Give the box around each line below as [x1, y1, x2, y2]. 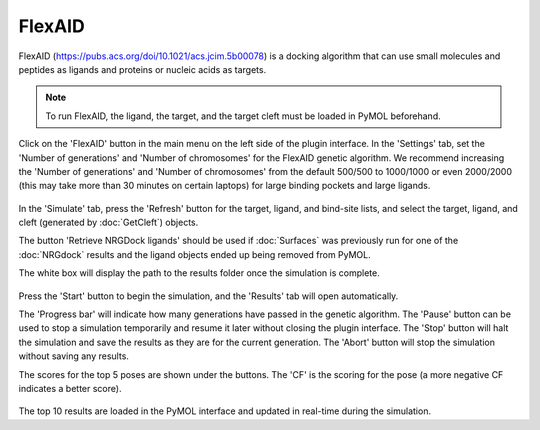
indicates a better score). [18, 382, 122, 394]
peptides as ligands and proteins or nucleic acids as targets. [18, 63, 267, 75]
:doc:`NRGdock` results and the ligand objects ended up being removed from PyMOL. [18, 248, 372, 260]
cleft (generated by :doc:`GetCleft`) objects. [18, 216, 199, 229]
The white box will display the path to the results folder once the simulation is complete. [18, 267, 380, 279]
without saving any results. [18, 350, 130, 362]
